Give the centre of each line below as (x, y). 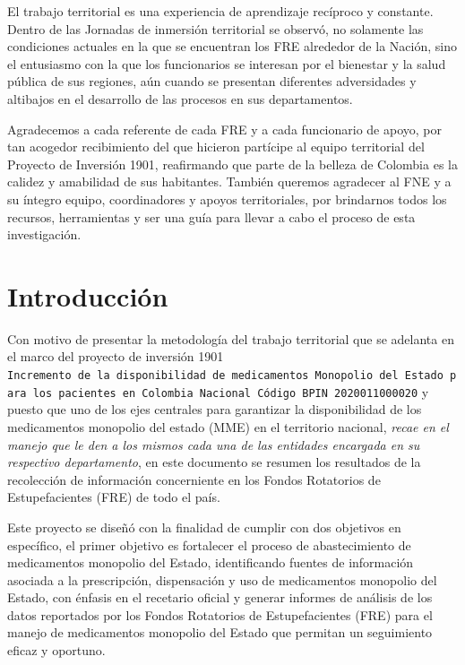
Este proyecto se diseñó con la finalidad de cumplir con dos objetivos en (204, 527)
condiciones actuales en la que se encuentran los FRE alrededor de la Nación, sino (232, 46)
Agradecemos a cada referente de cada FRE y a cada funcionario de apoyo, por (224, 129)
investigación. (44, 234)
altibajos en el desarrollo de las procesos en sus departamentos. (180, 98)
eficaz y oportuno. (56, 650)
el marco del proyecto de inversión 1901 (116, 356)
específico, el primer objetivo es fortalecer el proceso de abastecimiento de (209, 544)
